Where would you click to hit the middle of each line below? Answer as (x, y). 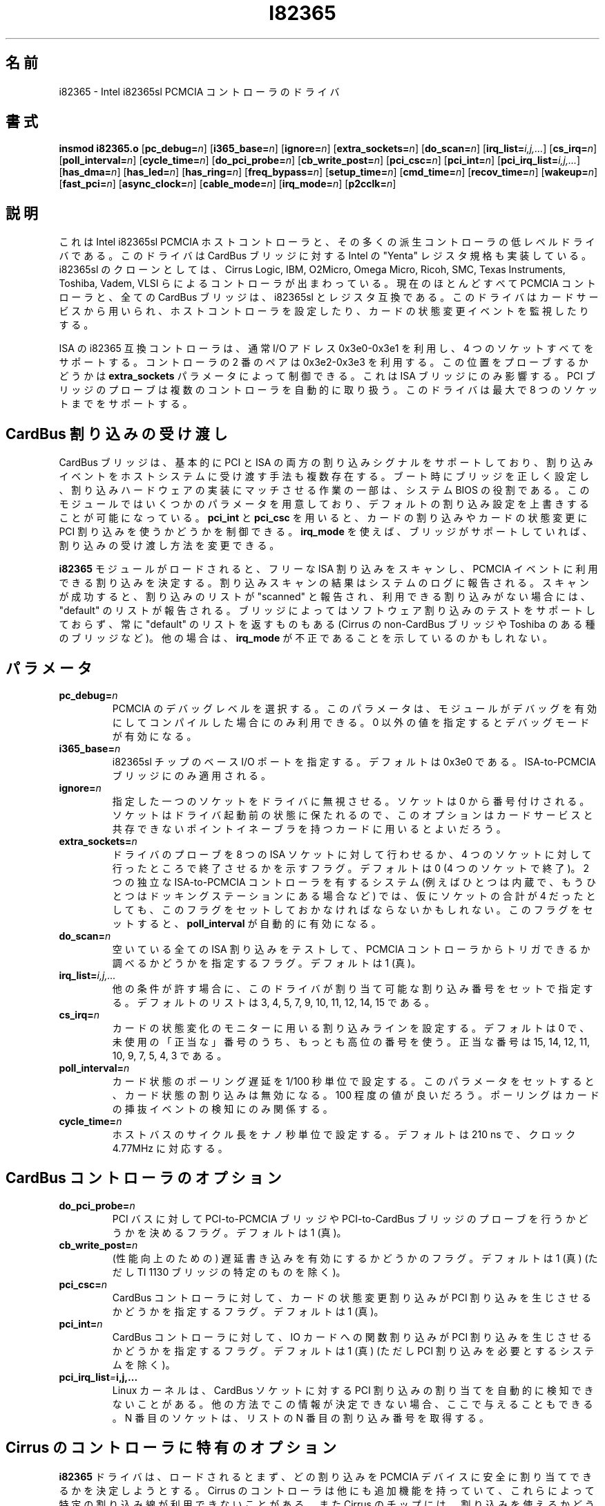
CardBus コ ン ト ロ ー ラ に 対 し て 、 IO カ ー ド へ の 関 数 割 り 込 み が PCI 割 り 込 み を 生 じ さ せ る (352, 1337)
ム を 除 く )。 (144, 1364)
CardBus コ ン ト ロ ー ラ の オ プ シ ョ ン (144, 1178)
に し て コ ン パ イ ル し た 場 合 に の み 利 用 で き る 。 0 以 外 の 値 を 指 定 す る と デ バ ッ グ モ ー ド (351, 722)
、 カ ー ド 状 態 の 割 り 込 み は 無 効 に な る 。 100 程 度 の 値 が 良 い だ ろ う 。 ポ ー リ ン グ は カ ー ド (356, 1095)
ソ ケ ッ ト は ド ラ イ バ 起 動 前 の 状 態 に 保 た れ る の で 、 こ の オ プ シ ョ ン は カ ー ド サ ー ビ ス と (353, 815)
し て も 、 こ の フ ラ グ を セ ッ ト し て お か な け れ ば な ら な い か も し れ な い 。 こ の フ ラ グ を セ (353, 909)
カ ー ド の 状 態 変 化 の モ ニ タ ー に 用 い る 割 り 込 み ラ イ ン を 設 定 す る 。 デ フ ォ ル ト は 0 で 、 (351, 1028)
